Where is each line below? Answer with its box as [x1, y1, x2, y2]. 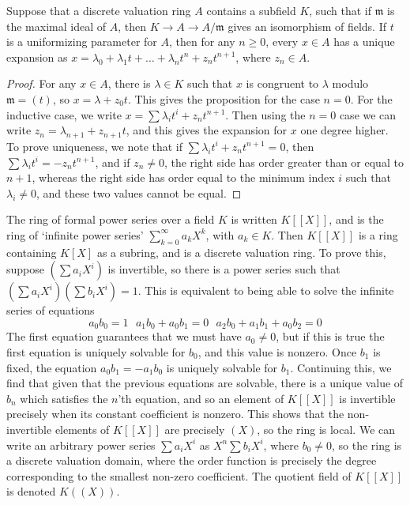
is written [231, 211, 277, 228]
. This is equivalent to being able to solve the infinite [137, 282, 394, 299]
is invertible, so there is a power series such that [107, 261, 340, 277]
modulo [332, 75, 369, 92]
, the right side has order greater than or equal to [164, 153, 404, 170]
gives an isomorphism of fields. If [228, 17, 386, 34]
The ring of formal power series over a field [6, 211, 215, 228]
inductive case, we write [6, 106, 122, 122]
